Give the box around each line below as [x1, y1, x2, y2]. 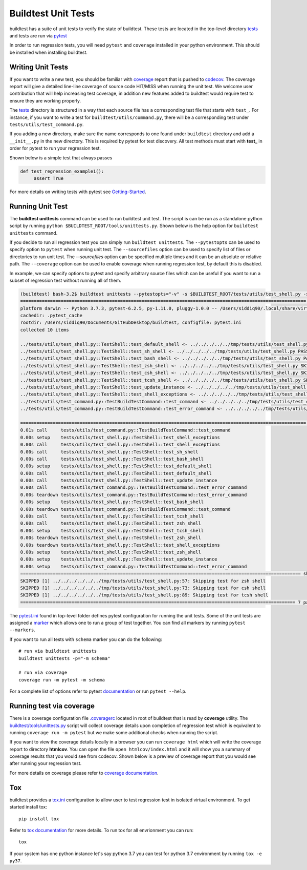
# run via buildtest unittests [18, 648, 97, 654]
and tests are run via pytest [9, 32, 68, 38]
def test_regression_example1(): [20, 168, 104, 174]
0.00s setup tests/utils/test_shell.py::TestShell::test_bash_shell [20, 499, 204, 505]
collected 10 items [20, 327, 69, 333]
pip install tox [18, 816, 59, 822]
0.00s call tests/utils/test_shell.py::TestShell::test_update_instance [20, 478, 217, 484]
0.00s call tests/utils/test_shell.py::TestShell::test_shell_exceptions [20, 442, 220, 448]
